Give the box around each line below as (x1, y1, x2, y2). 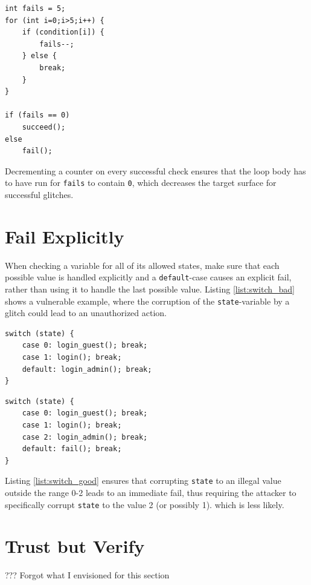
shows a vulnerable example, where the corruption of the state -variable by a (5, 294, 290, 307)
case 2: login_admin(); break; (22, 432, 148, 441)
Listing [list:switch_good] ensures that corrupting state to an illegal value (5, 474, 281, 487)
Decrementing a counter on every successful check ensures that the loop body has (5, 164, 306, 177)
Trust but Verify (5, 534, 145, 558)
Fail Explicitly (5, 223, 124, 248)
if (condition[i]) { (22, 28, 104, 37)
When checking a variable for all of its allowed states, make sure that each (5, 259, 280, 271)
